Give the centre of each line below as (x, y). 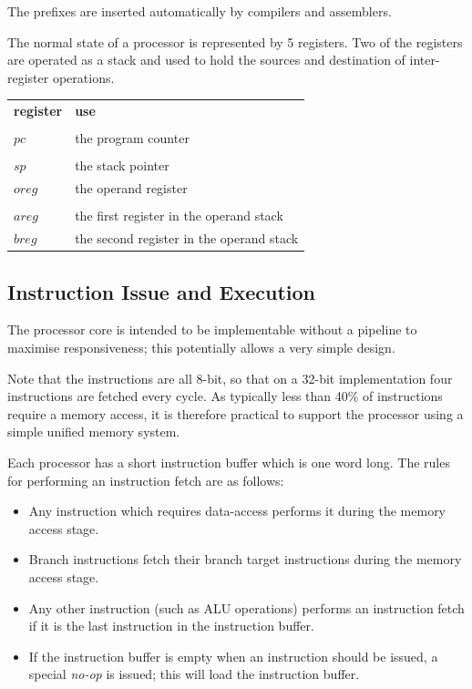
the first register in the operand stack (179, 216)
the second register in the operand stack (187, 238)
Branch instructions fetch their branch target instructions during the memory (245, 559)
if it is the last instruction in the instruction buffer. (171, 626)
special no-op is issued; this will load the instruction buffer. (194, 674)
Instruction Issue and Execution (162, 291)
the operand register (131, 188)
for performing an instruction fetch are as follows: (146, 480)
